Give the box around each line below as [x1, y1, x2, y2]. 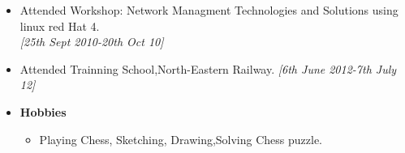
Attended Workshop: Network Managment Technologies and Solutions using [19, 2, 399, 18]
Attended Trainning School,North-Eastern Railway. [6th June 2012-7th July [19, 60, 397, 77]
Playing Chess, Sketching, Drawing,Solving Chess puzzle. [39, 130, 323, 147]
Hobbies [19, 103, 67, 120]
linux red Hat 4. [19, 17, 100, 34]
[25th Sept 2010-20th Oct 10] [19, 33, 164, 50]
